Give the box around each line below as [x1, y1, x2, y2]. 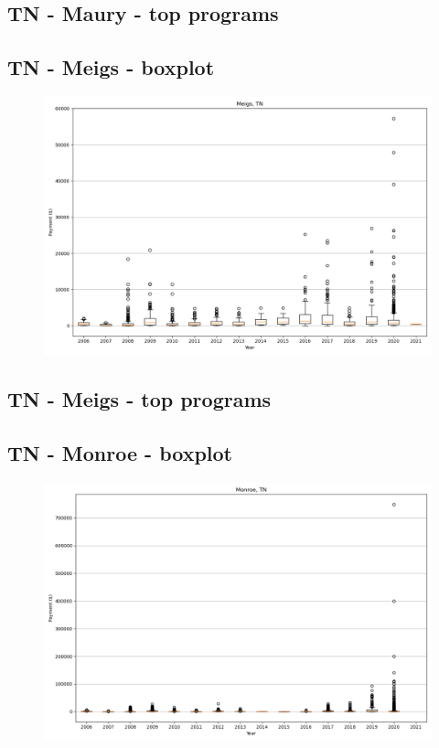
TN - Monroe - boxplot [7, 439, 232, 467]
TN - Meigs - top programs [7, 385, 272, 413]
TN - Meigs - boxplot [7, 53, 215, 81]
